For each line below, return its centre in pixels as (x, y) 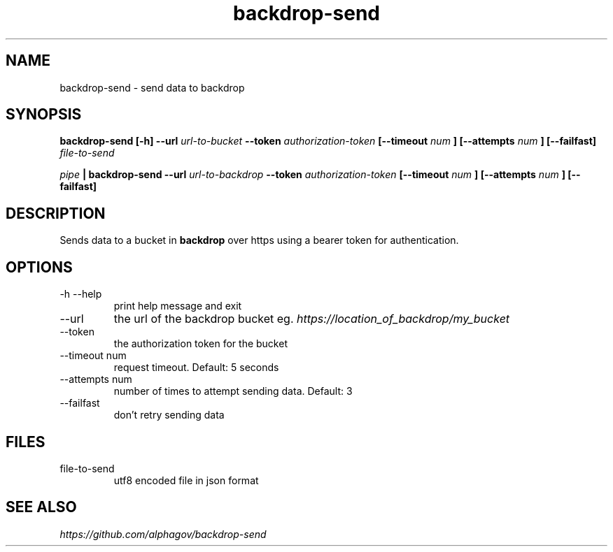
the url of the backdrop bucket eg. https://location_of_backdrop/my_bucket (312, 319)
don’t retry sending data (169, 415)
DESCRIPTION (56, 213)
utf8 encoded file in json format (186, 480)
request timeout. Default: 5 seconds (196, 368)
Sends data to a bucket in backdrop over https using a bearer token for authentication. (259, 240)
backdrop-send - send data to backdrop (152, 87)
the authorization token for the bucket (200, 344)
